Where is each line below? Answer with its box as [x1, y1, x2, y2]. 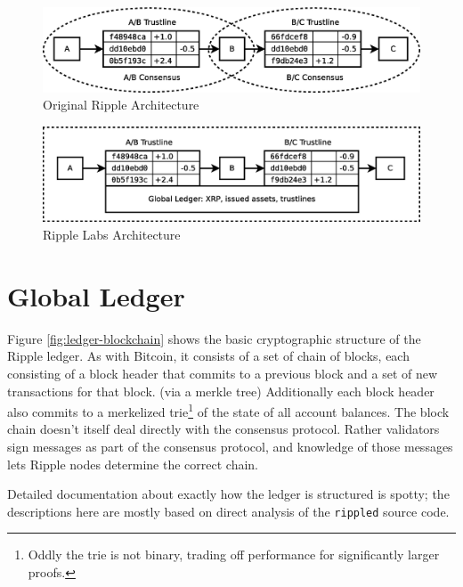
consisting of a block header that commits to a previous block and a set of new [7, 363, 438, 382]
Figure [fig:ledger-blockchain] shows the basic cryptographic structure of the [7, 329, 421, 347]
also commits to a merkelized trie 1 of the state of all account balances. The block [7, 400, 450, 420]
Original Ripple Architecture [43, 95, 199, 114]
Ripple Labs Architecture [43, 225, 181, 244]
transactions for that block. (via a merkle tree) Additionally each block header [7, 381, 435, 400]
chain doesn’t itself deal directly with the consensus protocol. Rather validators [7, 420, 440, 438]
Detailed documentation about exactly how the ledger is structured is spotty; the [7, 485, 450, 503]
